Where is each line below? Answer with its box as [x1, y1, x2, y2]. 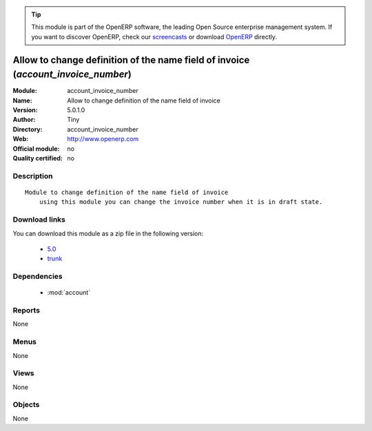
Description [12, 171, 53, 180]
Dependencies [12, 272, 63, 282]
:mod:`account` [47, 288, 91, 297]
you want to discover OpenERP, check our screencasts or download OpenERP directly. [31, 32, 278, 41]
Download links [12, 215, 65, 224]
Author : [12, 116, 36, 124]
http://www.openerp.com [67, 135, 139, 143]
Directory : [12, 125, 43, 134]
